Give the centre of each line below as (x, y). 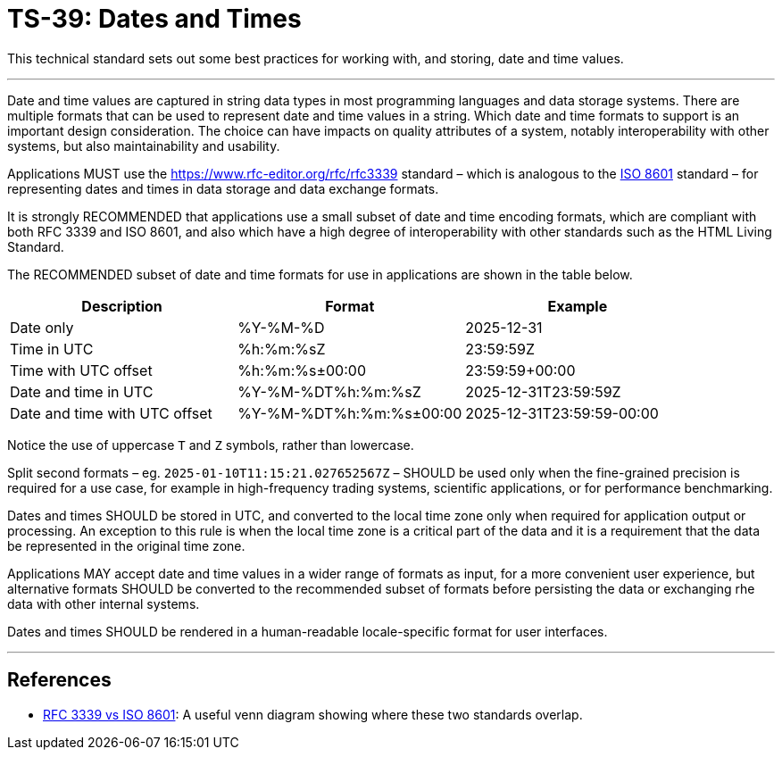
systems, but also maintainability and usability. (144, 146)
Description (122, 306)
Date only (42, 327)
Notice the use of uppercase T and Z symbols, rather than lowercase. (211, 445)
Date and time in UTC (82, 391)
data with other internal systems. (104, 603)
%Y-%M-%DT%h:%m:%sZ (329, 391)
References (59, 680)
